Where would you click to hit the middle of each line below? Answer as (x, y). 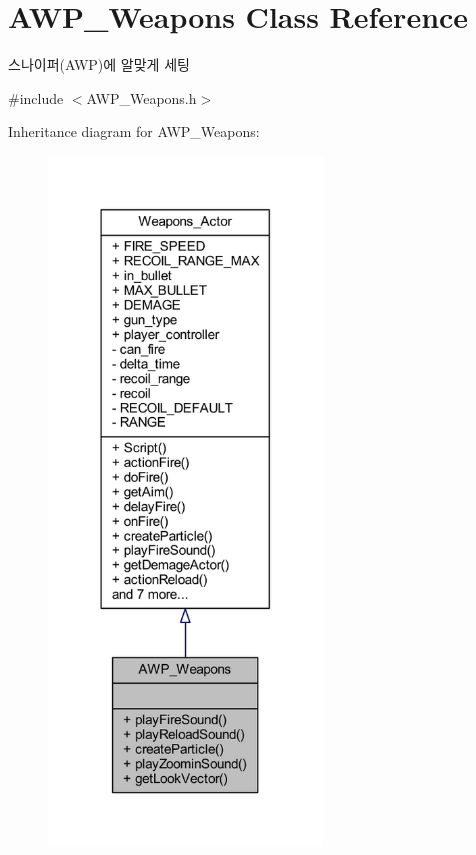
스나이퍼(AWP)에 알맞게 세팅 (99, 64)
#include (36, 97)
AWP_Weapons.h (141, 97)
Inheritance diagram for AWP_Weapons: (134, 131)
